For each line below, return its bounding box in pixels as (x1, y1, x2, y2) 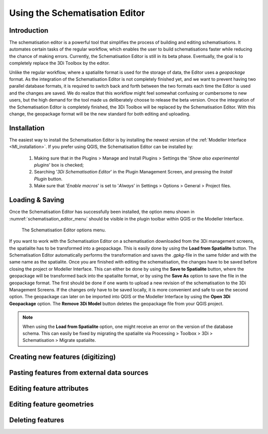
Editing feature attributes (9, 384, 89, 393)
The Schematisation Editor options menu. (21, 227, 106, 233)
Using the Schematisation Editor (9, 7, 145, 18)
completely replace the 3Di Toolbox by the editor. (9, 60, 110, 66)
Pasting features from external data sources (9, 369, 149, 377)
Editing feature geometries (9, 400, 94, 409)
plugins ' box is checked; (34, 162, 84, 168)
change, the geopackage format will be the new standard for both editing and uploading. (9, 110, 191, 116)
